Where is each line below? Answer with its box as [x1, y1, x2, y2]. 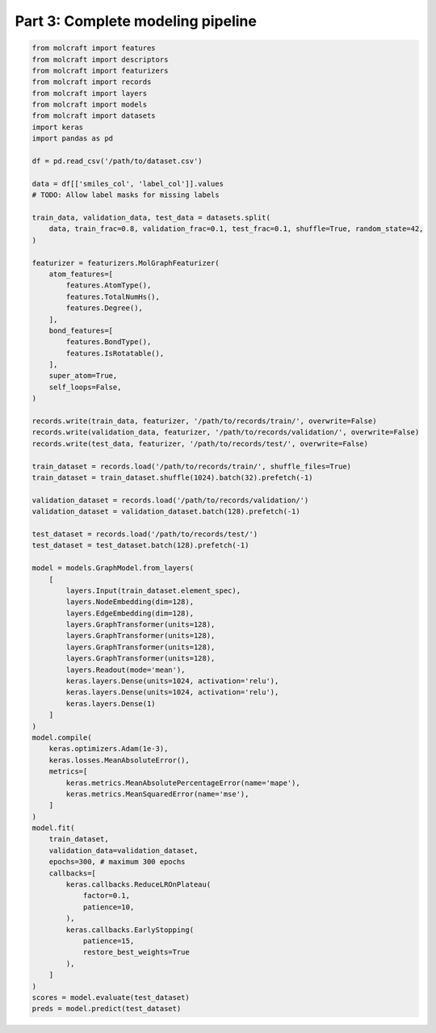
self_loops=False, [48, 382, 122, 392]
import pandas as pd [31, 134, 113, 143]
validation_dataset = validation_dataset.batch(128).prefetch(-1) [31, 507, 300, 516]
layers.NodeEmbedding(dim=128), [65, 598, 194, 607]
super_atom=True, [48, 372, 118, 380]
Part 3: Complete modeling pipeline [15, 12, 258, 30]
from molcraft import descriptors [31, 55, 169, 64]
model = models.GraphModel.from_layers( [31, 564, 194, 573]
